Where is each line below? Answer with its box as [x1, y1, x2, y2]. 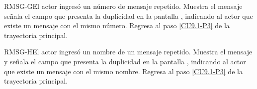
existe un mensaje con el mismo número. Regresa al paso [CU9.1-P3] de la [4, 20, 230, 31]
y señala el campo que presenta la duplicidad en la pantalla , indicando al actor [4, 56, 246, 66]
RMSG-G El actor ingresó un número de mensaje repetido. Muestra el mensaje [4, 1, 243, 11]
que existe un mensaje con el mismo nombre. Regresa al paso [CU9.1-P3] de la [4, 66, 243, 76]
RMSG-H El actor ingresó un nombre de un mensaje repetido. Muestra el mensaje [4, 46, 253, 57]
